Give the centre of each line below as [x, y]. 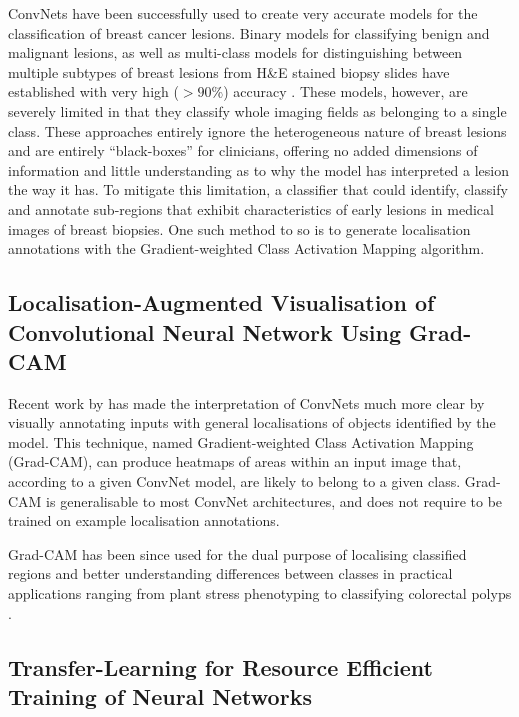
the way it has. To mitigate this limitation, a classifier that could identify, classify [258, 189]
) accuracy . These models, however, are [345, 91]
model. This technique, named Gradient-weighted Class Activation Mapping [241, 441]
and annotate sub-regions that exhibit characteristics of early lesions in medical [251, 208]
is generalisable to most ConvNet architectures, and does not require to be [274, 500]
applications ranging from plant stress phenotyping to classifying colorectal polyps [260, 593]
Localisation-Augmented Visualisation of [221, 302]
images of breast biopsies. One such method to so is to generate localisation [239, 228]
